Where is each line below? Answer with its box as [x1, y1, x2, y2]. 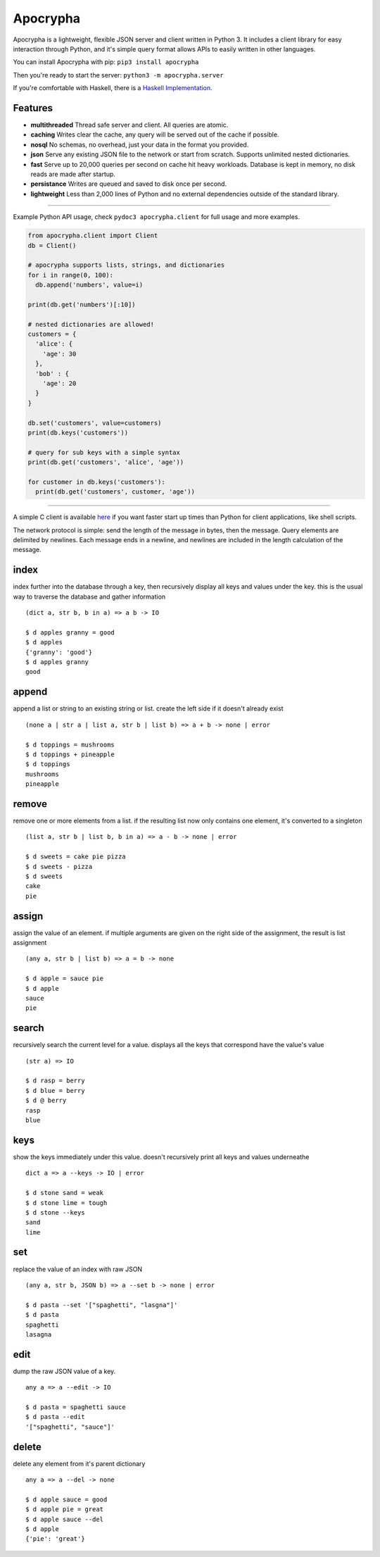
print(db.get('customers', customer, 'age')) [35, 488, 195, 496]
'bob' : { [35, 370, 70, 377]
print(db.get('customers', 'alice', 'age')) [27, 458, 184, 466]
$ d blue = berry [25, 1087, 85, 1094]
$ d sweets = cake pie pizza [25, 853, 126, 861]
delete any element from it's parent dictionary [13, 1459, 146, 1468]
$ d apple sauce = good [25, 1495, 108, 1503]
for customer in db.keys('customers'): [27, 477, 165, 486]
